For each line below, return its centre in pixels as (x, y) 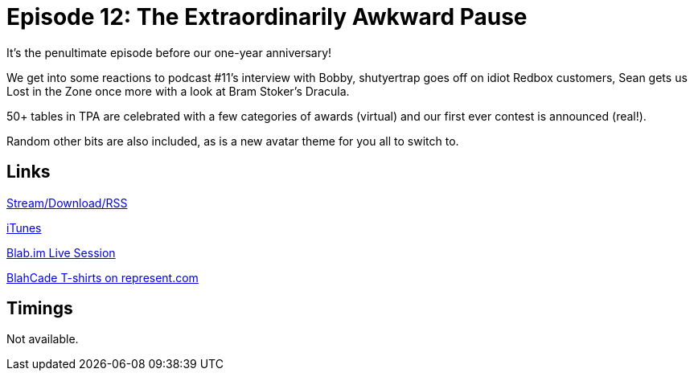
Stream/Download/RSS (67, 203)
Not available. (43, 339)
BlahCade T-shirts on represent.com (103, 277)
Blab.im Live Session (61, 252)
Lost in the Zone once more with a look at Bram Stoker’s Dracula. (178, 91)
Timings (40, 309)
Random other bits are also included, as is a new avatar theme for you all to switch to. (233, 141)
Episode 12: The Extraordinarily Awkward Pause (267, 17)
